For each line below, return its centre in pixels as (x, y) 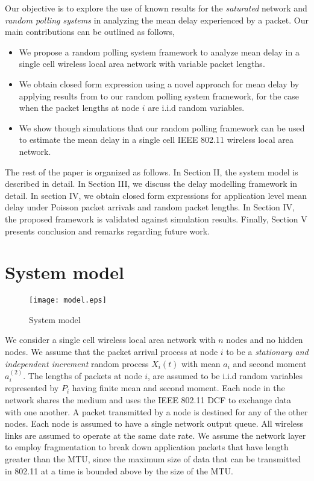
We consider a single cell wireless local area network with (110, 340)
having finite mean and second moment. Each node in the (178, 388)
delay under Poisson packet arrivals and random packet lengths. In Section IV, (150, 207)
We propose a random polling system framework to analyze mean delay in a (159, 52)
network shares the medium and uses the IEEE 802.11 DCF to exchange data (148, 400)
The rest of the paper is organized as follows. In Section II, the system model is (152, 171)
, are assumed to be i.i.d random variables (225, 376)
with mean (201, 363)
